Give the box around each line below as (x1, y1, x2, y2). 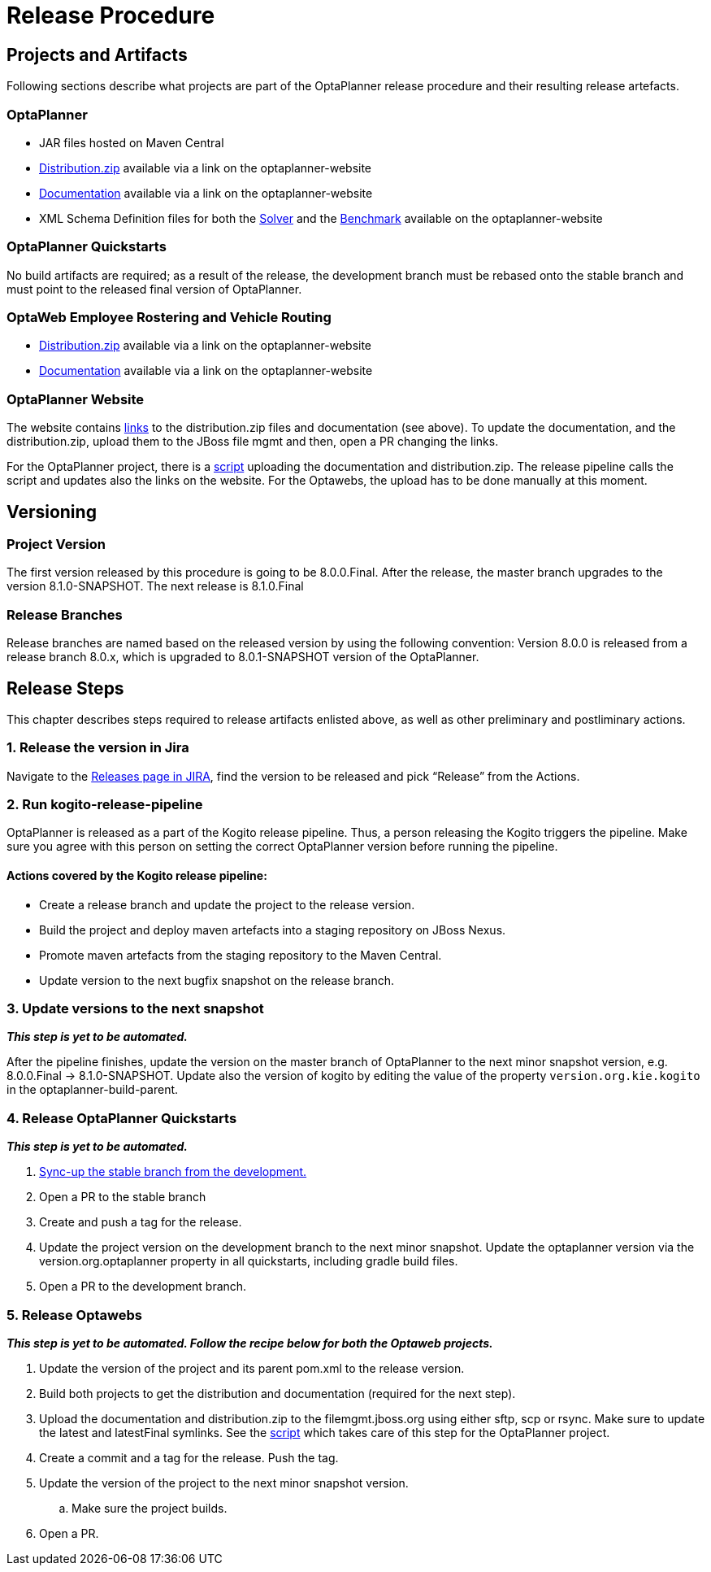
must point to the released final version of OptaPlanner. (7, 281, 302, 296)
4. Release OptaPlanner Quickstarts (7, 1109, 237, 1126)
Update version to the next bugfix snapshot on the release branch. (39, 973, 395, 987)
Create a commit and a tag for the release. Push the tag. (39, 1450, 339, 1465)
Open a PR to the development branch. (39, 1279, 247, 1294)
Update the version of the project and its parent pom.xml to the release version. (39, 1361, 465, 1375)
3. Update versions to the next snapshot (7, 1000, 264, 1017)
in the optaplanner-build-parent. (7, 1082, 179, 1097)
